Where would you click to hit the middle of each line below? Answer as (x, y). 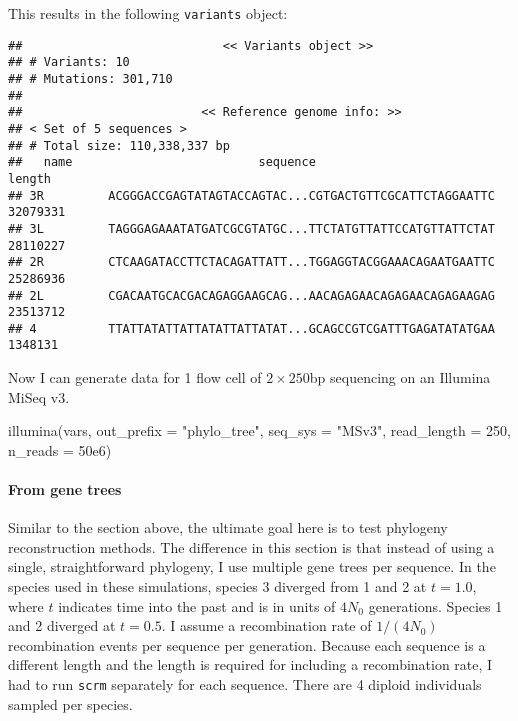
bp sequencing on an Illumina (400, 377)
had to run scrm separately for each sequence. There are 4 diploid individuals (245, 684)
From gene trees (65, 489)
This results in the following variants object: (148, 13)
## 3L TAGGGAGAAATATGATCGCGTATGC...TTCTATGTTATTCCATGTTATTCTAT (251, 228)
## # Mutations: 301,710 (90, 78)
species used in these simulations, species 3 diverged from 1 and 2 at (217, 586)
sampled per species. (70, 703)
